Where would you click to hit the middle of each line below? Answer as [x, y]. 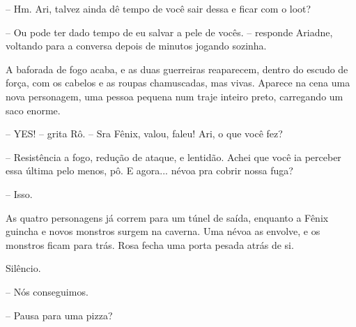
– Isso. [19, 193]
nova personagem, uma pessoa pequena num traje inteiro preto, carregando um [175, 96]
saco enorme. [33, 110]
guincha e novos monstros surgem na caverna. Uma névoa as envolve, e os [163, 231]
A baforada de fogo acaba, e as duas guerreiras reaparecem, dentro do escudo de [177, 69]
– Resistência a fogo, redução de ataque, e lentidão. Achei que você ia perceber [173, 157]
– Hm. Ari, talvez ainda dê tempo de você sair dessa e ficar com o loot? [158, 8]
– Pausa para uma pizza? [59, 315]
